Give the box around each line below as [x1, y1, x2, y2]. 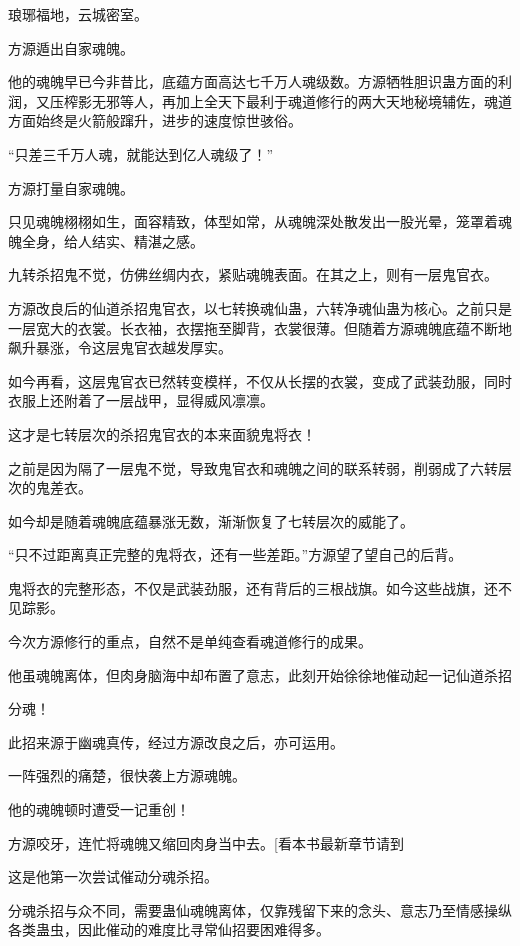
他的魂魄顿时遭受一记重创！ [8, 799, 190, 820]
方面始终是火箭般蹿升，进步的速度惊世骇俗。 [8, 110, 302, 131]
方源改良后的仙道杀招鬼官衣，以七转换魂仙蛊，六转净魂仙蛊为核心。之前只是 [8, 297, 512, 318]
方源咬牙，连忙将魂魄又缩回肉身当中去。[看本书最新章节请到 [8, 832, 404, 853]
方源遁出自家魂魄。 [8, 37, 134, 58]
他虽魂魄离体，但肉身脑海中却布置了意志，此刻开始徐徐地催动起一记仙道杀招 [8, 664, 512, 685]
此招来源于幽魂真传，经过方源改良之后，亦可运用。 [8, 731, 344, 752]
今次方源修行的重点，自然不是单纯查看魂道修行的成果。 [8, 631, 372, 652]
